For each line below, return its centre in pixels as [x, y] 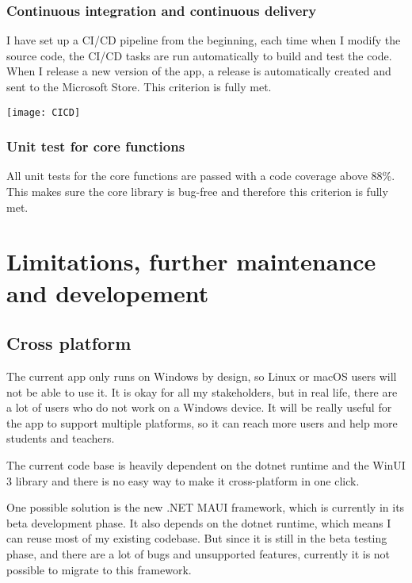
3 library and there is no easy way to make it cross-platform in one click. [183, 480]
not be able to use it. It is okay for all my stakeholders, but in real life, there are [202, 391]
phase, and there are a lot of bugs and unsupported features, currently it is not [198, 553]
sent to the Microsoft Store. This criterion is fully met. [139, 86]
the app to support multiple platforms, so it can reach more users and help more [202, 422]
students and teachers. [61, 438]
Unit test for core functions [96, 146]
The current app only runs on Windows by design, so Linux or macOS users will [202, 376]
